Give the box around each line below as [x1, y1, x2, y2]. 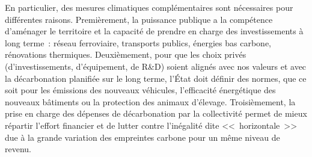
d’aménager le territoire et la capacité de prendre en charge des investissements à [5, 25, 304, 37]
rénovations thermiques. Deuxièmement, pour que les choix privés [5, 48, 246, 61]
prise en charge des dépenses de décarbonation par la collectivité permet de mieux [5, 107, 307, 120]
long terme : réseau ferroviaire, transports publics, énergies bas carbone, [5, 36, 271, 49]
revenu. [5, 143, 31, 155]
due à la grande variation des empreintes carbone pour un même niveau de [5, 131, 280, 143]
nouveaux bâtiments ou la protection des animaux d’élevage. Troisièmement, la [5, 95, 296, 108]
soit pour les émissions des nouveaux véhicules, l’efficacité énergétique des [5, 84, 276, 96]
